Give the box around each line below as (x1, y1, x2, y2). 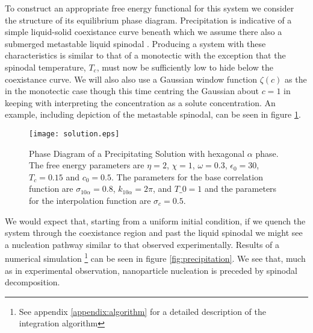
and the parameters (204, 182, 277, 195)
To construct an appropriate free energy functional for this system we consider (5, 2, 294, 14)
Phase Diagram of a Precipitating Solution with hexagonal (29, 147, 245, 159)
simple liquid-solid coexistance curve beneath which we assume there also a (5, 25, 282, 38)
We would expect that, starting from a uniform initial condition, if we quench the (5, 214, 306, 227)
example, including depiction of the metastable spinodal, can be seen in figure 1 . (5, 108, 301, 121)
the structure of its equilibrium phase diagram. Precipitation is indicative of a (5, 13, 292, 26)
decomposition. (5, 276, 60, 288)
